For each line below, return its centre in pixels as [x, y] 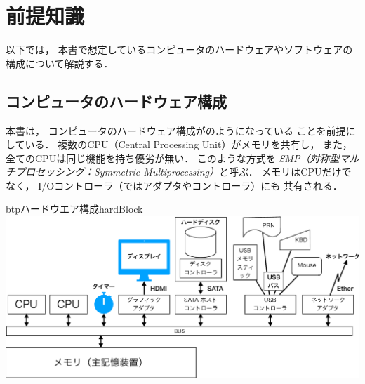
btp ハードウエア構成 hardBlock [74, 209]
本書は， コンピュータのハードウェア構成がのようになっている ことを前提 [176, 130]
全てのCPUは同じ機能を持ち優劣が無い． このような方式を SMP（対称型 [173, 158]
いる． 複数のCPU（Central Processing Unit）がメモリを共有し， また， [188, 144]
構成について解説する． [60, 63]
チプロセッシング [45, 172]
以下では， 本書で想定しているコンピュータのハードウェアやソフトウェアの [179, 49]
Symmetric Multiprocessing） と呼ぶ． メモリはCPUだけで [223, 172]
